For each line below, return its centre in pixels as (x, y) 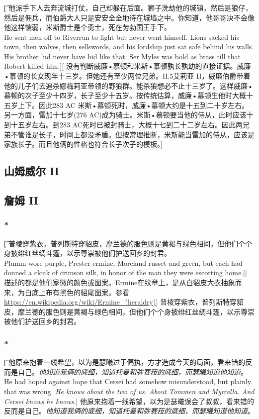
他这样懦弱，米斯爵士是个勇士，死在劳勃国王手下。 (87, 27)
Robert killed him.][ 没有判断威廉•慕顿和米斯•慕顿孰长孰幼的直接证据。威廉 (128, 66)
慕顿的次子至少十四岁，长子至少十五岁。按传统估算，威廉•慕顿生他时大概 (125, 95)
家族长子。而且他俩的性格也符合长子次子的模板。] (83, 144)
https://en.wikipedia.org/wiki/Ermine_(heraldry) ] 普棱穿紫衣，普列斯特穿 (120, 302)
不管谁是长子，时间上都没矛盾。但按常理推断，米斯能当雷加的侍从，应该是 (132, 134)
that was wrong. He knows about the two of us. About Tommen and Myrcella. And (129, 391)
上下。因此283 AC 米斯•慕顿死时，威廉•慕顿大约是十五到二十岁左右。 (133, 105)
